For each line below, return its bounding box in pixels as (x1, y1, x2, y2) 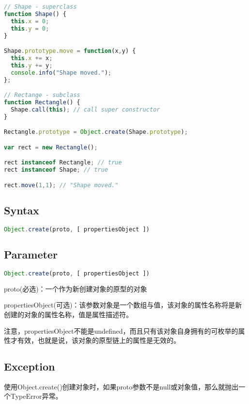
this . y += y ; (11, 62, 53, 69)
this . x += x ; (11, 54, 53, 62)
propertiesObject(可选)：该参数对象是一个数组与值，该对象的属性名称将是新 (4, 300, 242, 310)
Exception (4, 359, 55, 374)
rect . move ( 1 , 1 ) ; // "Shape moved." (4, 181, 119, 189)
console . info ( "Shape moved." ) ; (11, 69, 112, 76)
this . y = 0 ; (11, 25, 49, 32)
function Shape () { (4, 10, 66, 17)
